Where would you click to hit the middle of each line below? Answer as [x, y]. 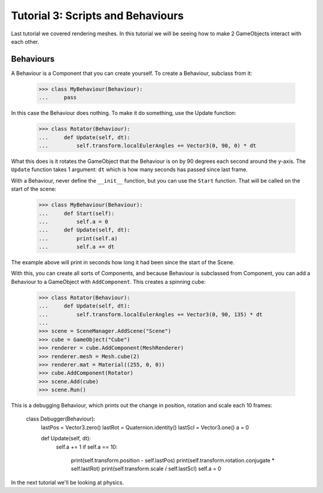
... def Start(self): [77, 213]
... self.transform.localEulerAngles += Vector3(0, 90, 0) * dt [147, 146]
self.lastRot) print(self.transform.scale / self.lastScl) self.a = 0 [146, 469]
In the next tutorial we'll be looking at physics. [68, 482]
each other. [25, 41]
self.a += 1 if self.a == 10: [87, 447]
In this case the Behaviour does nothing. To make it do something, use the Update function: [124, 113]
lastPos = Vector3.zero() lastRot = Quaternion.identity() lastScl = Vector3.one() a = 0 [145, 427]
